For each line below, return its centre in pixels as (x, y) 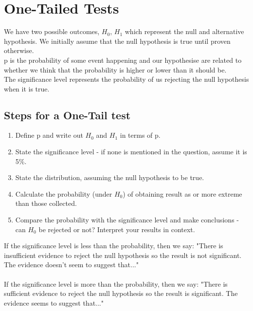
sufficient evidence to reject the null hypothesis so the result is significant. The (121, 293)
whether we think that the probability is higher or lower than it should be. (115, 69)
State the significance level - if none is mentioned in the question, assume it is (131, 152)
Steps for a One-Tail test (67, 115)
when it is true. (27, 88)
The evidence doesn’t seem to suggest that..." (71, 265)
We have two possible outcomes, (52, 31)
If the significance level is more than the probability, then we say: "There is (116, 284)
